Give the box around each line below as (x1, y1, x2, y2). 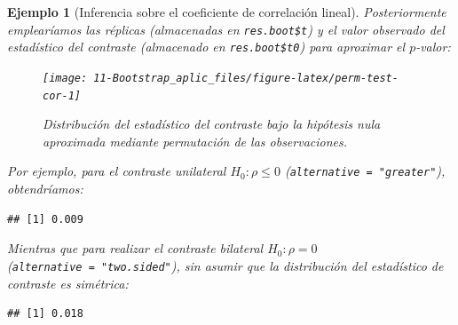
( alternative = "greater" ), (284, 162, 446, 180)
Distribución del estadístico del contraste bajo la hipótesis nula (43, 115, 381, 133)
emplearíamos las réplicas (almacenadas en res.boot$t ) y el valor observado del (7, 20, 445, 38)
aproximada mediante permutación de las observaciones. (43, 131, 348, 150)
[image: (43, 71, 88, 84)
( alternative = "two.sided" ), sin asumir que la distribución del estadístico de (7, 256, 444, 274)
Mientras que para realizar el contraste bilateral (7, 239, 264, 258)
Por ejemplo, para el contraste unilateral (7, 162, 226, 180)
